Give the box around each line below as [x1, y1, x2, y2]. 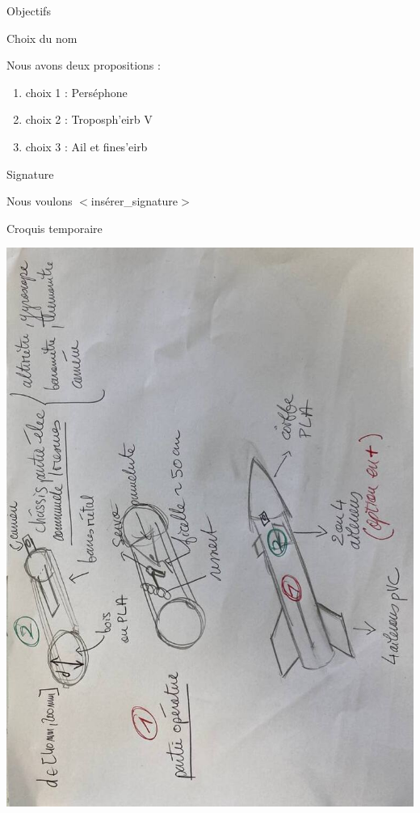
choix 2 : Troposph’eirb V [25, 111, 153, 128]
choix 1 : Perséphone [25, 83, 128, 100]
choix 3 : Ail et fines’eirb [25, 138, 148, 155]
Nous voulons [6, 193, 73, 210]
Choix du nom [6, 29, 78, 46]
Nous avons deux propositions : [6, 57, 161, 74]
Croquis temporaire [6, 219, 103, 236]
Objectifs [6, 2, 51, 19]
